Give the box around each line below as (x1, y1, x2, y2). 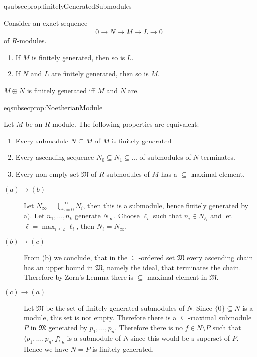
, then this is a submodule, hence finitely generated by (83, 200, 248, 210)
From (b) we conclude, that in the (24, 252, 128, 263)
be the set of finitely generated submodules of (46, 302, 185, 313)
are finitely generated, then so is (51, 69, 149, 79)
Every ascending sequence (15, 152, 94, 162)
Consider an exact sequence (4, 17, 88, 28)
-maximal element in (145, 272, 207, 282)
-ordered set (138, 252, 175, 263)
